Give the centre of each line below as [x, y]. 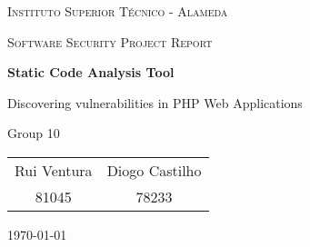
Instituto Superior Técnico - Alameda [118, 11]
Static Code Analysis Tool [91, 72]
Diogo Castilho [154, 170]
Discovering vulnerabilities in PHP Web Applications [155, 102]
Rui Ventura [54, 170]
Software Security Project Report [110, 41]
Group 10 [34, 133]
